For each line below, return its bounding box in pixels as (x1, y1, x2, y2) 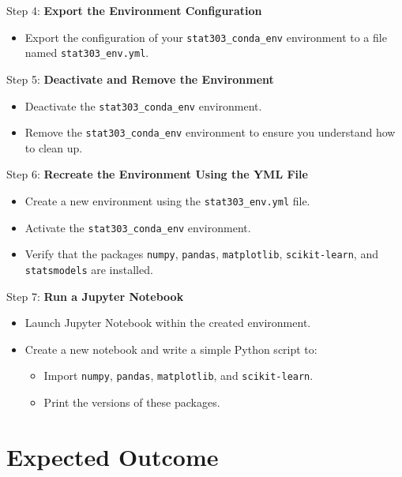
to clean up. (24, 139, 83, 156)
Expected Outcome (6, 440, 219, 472)
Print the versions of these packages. (43, 394, 220, 411)
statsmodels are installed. (24, 261, 153, 277)
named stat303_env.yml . (24, 44, 149, 61)
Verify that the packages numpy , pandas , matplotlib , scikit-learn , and (24, 246, 378, 262)
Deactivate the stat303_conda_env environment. (24, 97, 262, 114)
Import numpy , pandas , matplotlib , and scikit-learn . (43, 367, 314, 384)
